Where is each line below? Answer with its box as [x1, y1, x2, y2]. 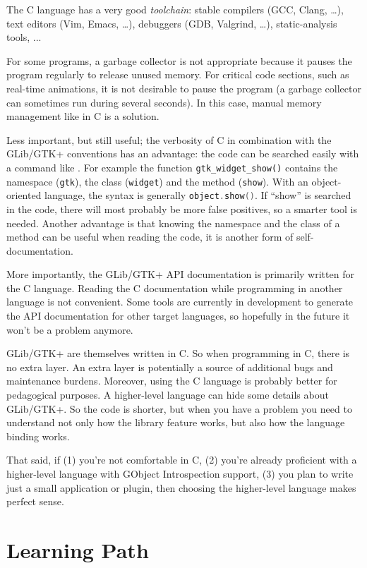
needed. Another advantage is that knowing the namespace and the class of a [6, 215, 340, 230]
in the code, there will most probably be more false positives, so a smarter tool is [6, 201, 357, 216]
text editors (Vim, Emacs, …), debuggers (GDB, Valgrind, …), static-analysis [6, 16, 337, 30]
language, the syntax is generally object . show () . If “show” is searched [44, 188, 351, 203]
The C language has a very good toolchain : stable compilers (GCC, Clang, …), [6, 2, 344, 16]
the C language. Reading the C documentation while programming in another [6, 280, 343, 295]
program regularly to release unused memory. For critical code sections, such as [6, 67, 349, 82]
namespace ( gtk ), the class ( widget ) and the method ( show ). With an [6, 174, 308, 188]
